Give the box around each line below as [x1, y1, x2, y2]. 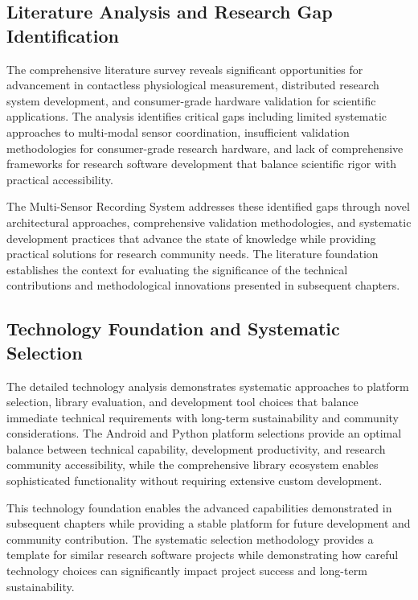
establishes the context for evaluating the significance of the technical [6, 261, 348, 277]
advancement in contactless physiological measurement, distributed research [6, 76, 379, 93]
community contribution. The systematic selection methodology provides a [6, 530, 374, 547]
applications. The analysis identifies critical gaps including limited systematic [6, 108, 387, 125]
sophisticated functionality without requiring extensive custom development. [6, 472, 383, 489]
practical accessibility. [6, 171, 113, 187]
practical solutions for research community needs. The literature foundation [6, 245, 379, 262]
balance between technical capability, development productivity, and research [6, 440, 386, 457]
